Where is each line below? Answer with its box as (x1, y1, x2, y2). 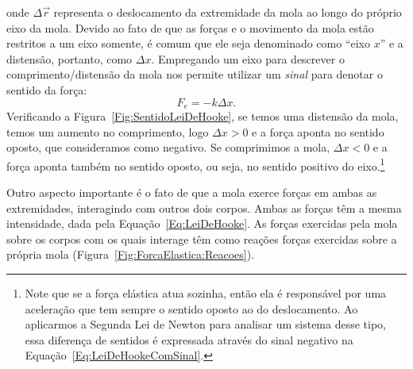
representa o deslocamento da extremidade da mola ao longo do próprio (53, 4, 402, 20)
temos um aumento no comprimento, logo (6, 123, 209, 140)
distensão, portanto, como (6, 50, 133, 67)
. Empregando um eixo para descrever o (151, 50, 345, 67)
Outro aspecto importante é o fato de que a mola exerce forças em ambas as (6, 184, 377, 201)
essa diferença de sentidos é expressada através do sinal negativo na (25, 331, 353, 348)
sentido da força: (6, 81, 87, 98)
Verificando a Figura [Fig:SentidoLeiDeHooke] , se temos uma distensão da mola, (6, 108, 399, 125)
